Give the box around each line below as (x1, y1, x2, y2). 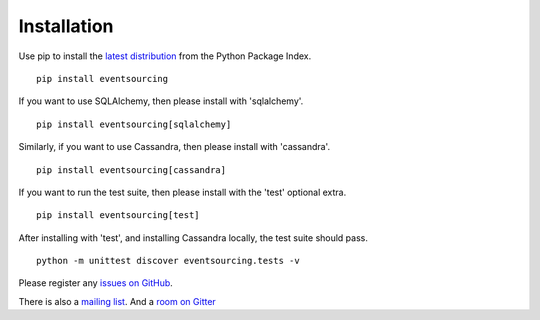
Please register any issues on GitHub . (18, 277, 174, 289)
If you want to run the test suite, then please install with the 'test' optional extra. (18, 186, 347, 198)
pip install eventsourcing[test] (36, 210, 200, 221)
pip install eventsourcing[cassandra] (36, 164, 227, 175)
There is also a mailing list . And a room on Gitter (18, 295, 217, 307)
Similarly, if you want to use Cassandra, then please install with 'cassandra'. (18, 141, 330, 153)
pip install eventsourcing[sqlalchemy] (36, 118, 232, 130)
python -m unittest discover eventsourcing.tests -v (36, 255, 300, 267)
